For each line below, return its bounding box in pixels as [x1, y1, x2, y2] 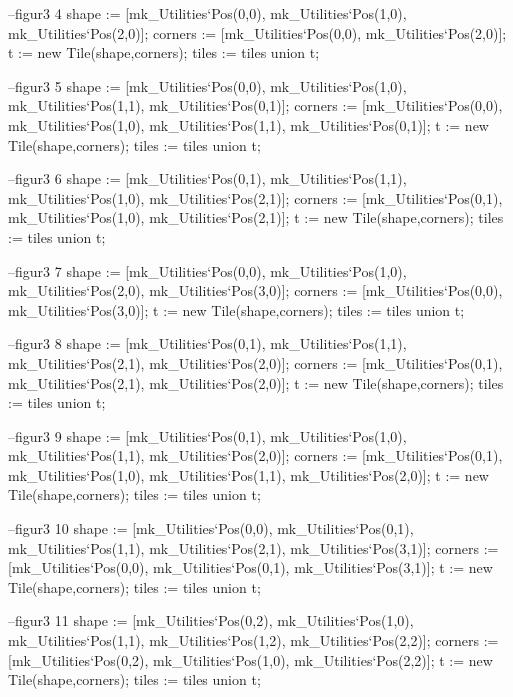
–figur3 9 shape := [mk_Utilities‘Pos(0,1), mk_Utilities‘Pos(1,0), [8, 425, 407, 446]
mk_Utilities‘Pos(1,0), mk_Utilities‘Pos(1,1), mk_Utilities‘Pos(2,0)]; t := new [8, 464, 489, 485]
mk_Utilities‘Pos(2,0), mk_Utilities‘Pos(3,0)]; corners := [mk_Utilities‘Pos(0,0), [8, 280, 503, 301]
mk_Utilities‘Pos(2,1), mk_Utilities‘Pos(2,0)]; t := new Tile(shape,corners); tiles [8, 372, 504, 393]
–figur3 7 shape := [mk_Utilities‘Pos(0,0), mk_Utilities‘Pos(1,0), [8, 260, 407, 281]
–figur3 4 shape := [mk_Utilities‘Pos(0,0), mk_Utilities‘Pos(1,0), [8, 3, 407, 23]
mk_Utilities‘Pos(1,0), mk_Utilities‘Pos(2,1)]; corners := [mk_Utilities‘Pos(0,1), [8, 187, 503, 208]
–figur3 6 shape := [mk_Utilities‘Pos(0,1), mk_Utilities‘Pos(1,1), [8, 168, 407, 189]
